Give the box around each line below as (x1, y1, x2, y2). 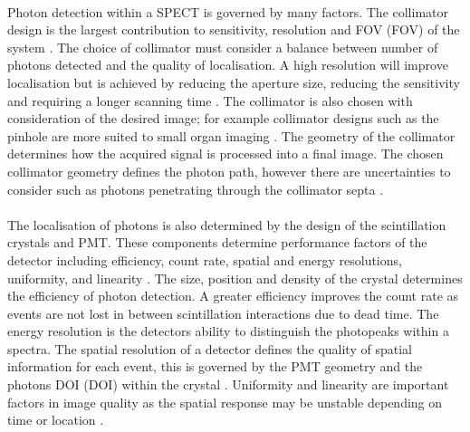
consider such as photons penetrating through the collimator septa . (7, 179, 384, 198)
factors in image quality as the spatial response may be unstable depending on (7, 392, 443, 411)
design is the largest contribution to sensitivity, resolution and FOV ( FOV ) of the (7, 20, 460, 39)
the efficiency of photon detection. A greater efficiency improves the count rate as (7, 286, 459, 305)
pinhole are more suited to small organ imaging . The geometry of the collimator (7, 126, 456, 145)
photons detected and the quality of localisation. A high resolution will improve (7, 55, 448, 74)
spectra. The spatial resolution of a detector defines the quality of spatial (7, 339, 412, 358)
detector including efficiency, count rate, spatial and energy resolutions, (7, 250, 402, 269)
